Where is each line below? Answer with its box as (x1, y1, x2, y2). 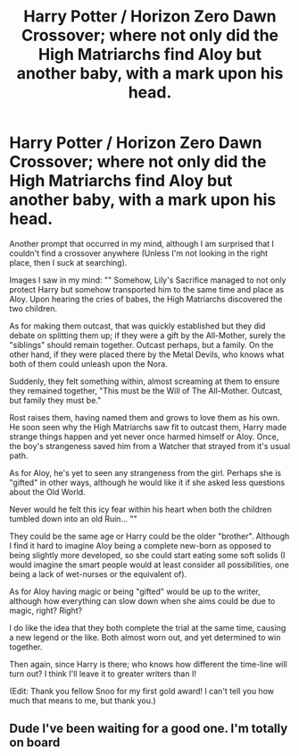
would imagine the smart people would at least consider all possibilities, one (9, 559, 290, 570)
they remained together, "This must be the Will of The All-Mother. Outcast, (9, 385, 283, 395)
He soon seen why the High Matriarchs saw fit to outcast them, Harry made (9, 421, 287, 432)
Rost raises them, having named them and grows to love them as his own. (9, 412, 280, 422)
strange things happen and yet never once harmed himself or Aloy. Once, (9, 431, 279, 442)
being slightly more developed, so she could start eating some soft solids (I (9, 549, 286, 560)
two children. (9, 302, 58, 314)
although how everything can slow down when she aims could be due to (9, 595, 276, 606)
